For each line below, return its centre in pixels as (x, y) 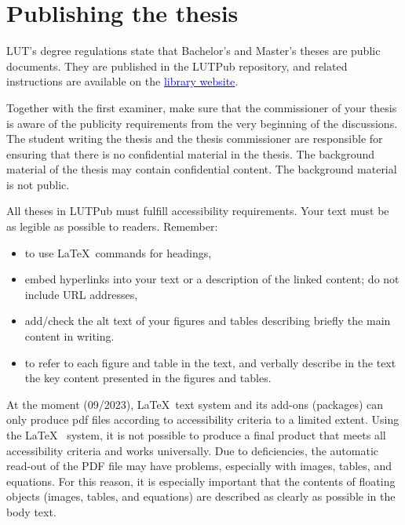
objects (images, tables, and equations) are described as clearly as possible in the (201, 496)
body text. (31, 511)
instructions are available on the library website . (122, 81)
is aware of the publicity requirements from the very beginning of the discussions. (202, 123)
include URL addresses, (81, 294)
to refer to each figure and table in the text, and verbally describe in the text (210, 362)
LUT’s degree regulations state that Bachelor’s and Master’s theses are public (193, 51)
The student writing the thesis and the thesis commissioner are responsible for (195, 139)
